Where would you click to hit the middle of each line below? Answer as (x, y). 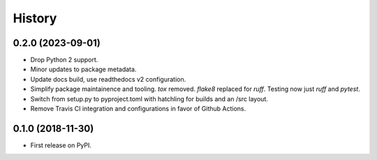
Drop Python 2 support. (64, 60)
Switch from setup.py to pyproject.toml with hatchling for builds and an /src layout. (149, 99)
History (35, 18)
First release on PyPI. (61, 145)
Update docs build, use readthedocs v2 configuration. (108, 79)
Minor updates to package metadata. (83, 69)
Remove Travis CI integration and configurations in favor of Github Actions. (138, 109)
